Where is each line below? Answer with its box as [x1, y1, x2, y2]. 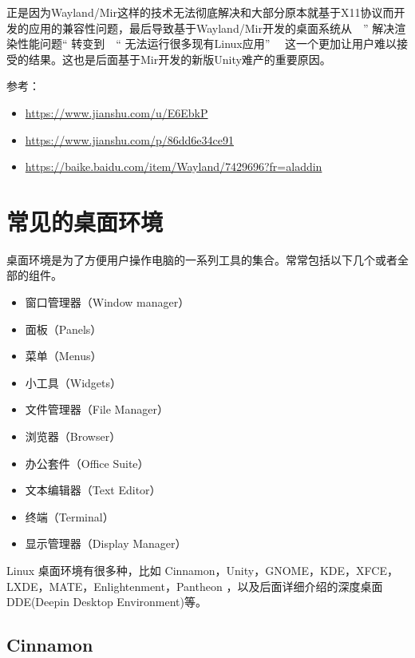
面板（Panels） [25, 320, 102, 337]
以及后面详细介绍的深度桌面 [237, 577, 383, 594]
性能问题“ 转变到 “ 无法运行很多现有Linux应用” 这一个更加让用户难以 [17, 35, 397, 52]
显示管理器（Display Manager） [25, 535, 187, 552]
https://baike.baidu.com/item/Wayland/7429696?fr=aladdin [25, 158, 322, 175]
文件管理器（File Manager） [25, 401, 168, 418]
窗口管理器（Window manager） [25, 294, 190, 311]
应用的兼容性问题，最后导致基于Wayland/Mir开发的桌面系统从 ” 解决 [28, 19, 395, 36]
